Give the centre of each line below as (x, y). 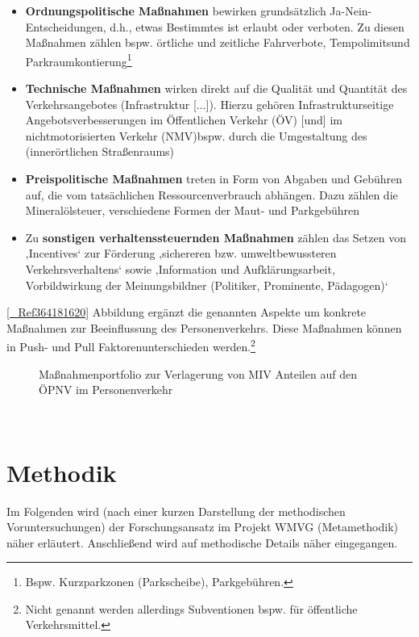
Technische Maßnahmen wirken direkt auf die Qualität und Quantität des (216, 88)
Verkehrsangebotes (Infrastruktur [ (111, 104)
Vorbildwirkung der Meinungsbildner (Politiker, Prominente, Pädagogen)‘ (207, 285)
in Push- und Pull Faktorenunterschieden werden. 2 (131, 345)
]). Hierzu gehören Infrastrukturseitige (300, 104)
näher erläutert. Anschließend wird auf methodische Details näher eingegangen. (202, 542)
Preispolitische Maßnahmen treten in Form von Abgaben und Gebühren (214, 178)
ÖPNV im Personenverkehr (106, 390)
